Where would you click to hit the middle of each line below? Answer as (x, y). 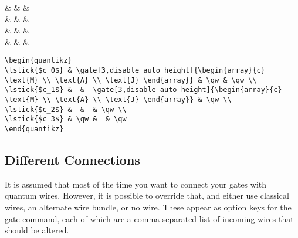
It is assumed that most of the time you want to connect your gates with (136, 184)
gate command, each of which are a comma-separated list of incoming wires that (149, 218)
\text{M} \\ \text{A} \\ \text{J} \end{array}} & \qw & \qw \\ (131, 80)
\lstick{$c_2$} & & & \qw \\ (66, 109)
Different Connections (72, 160)
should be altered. (37, 230)
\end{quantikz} (34, 129)
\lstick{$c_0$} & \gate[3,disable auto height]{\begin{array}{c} (135, 71)
